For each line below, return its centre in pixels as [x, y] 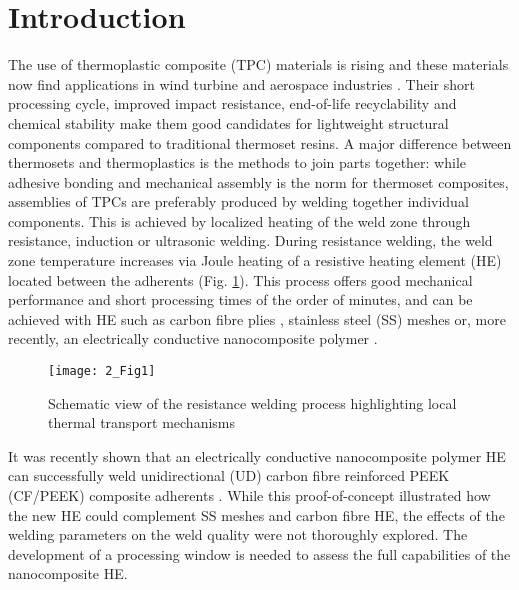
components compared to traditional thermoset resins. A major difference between [260, 142]
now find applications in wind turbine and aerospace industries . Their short [241, 83]
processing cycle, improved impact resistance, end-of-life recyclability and [232, 103]
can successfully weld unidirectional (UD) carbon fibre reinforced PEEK [229, 475]
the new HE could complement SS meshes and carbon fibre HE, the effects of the [256, 514]
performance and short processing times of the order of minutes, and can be [240, 299]
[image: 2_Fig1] [102, 371]
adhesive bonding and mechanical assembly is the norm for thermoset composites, [258, 181]
